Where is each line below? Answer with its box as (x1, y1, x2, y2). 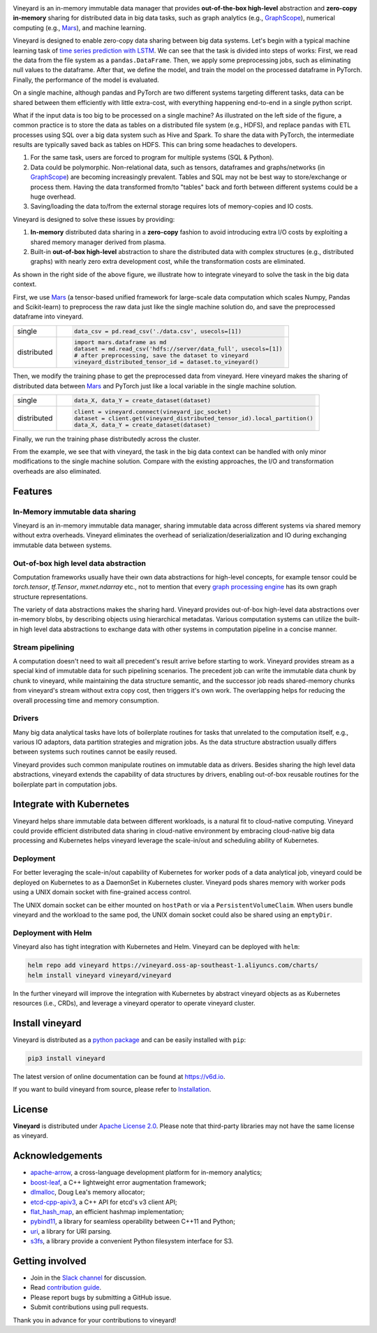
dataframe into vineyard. (13, 312, 84, 321)
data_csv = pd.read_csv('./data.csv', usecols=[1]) (73, 327, 242, 335)
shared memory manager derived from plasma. (30, 238, 166, 246)
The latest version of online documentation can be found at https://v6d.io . (13, 1072, 226, 1080)
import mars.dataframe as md (73, 339, 167, 346)
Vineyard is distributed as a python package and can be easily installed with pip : (13, 1036, 246, 1044)
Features (13, 485, 52, 497)
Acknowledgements (13, 1150, 103, 1162)
